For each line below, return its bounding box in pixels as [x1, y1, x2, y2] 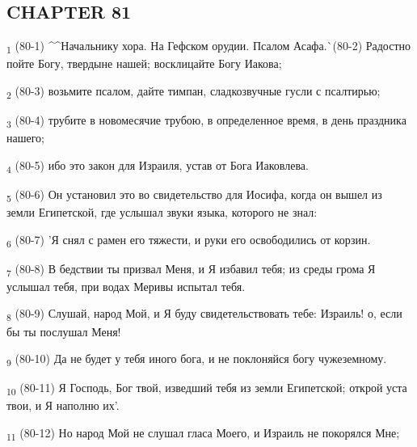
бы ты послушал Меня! [6, 323, 121, 339]
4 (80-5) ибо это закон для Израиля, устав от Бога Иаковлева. [6, 156, 309, 175]
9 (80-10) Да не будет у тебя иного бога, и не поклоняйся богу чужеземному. [6, 350, 387, 369]
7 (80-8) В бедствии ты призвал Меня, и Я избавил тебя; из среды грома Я [6, 259, 376, 279]
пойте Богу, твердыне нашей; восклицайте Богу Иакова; [6, 55, 282, 72]
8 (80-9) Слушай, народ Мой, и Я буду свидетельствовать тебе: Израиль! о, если [6, 305, 402, 324]
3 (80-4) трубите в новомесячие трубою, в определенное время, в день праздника [6, 112, 406, 130]
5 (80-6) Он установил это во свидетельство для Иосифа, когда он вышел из [6, 185, 382, 205]
